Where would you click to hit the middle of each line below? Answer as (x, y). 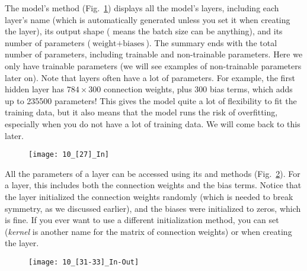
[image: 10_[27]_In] (69, 155)
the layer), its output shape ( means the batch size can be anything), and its (144, 31)
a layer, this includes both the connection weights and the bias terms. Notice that (153, 185)
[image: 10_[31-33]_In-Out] (84, 262)
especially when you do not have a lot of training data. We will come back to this (153, 123)
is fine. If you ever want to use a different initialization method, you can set (142, 220)
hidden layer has (35, 89)
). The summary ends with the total (212, 42)
